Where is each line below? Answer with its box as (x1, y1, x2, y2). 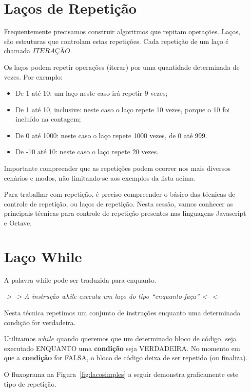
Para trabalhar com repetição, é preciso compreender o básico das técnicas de (4, 189, 235, 199)
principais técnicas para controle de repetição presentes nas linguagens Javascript (4, 208, 246, 218)
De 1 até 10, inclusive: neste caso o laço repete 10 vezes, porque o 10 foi (15, 104, 230, 114)
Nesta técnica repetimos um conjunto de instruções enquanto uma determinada (4, 307, 241, 317)
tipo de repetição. (4, 378, 57, 389)
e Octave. (4, 218, 32, 228)
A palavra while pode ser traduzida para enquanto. (4, 274, 156, 285)
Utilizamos (4, 333, 36, 344)
